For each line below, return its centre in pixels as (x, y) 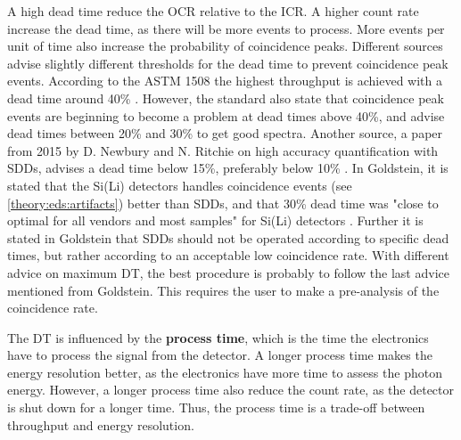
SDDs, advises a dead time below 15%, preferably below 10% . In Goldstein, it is (228, 168)
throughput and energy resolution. (101, 424)
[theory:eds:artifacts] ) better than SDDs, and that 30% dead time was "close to (223, 203)
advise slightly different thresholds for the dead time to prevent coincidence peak (228, 63)
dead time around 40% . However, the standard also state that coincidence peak (226, 98)
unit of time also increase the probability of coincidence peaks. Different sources (225, 46)
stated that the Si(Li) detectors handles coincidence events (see (180, 185)
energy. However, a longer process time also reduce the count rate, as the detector (231, 390)
